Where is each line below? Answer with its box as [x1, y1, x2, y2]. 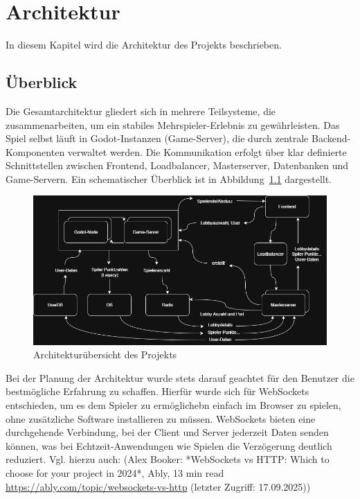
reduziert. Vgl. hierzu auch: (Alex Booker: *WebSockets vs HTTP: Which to [6, 452, 330, 466]
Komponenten [6, 144, 65, 159]
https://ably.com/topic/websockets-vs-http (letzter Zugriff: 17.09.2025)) [6, 479, 311, 493]
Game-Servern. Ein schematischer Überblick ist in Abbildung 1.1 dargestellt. [6, 171, 332, 186]
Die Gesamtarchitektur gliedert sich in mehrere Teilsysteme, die [6, 103, 276, 118]
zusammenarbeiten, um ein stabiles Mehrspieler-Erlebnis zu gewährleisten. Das [6, 117, 340, 132]
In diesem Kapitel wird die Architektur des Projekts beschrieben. [6, 37, 282, 52]
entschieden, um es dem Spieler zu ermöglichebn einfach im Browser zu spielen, [6, 398, 341, 412]
